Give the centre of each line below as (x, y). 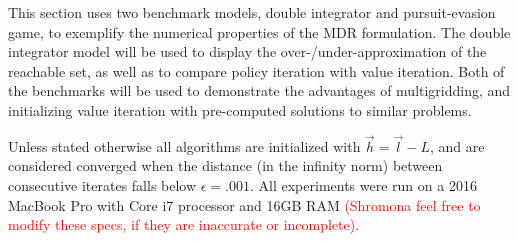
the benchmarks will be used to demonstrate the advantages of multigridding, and (259, 90)
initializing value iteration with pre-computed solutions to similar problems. (240, 109)
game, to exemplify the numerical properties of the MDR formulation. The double (259, 31)
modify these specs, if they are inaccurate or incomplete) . (184, 224)
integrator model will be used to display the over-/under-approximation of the (247, 51)
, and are (457, 145)
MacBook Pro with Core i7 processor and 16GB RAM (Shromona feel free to (244, 204)
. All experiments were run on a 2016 (363, 184)
